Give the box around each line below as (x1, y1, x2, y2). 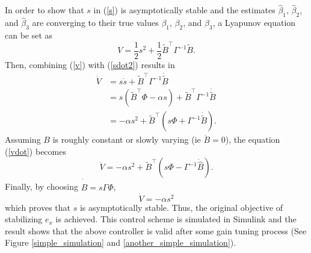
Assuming (5, 133, 41, 146)
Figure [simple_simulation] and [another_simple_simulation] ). (5, 236, 236, 249)
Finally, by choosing (5, 180, 79, 193)
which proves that (5, 201, 71, 213)
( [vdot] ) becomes (5, 145, 66, 157)
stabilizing (5, 213, 43, 225)
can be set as (5, 29, 53, 42)
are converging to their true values (32, 16, 159, 29)
